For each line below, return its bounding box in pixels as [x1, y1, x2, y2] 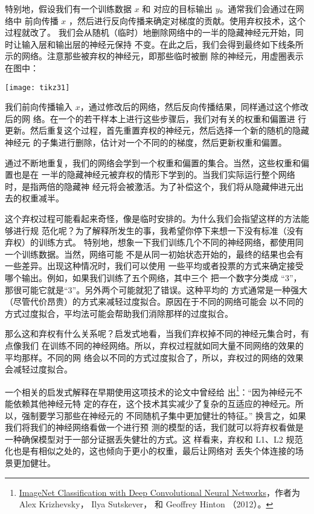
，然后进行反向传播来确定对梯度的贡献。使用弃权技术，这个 [69, 14, 306, 27]
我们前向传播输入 [5, 100, 72, 113]
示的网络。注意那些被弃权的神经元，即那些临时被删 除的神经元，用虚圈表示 [5, 50, 304, 62]
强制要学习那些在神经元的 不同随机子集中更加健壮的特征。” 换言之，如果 [21, 409, 306, 421]
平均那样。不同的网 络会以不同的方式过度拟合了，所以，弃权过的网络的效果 [5, 351, 304, 363]
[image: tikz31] [5, 83, 70, 92]
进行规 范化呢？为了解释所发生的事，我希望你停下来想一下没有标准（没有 [13, 224, 304, 236]
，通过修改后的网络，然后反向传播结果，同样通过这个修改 [80, 100, 309, 113]
